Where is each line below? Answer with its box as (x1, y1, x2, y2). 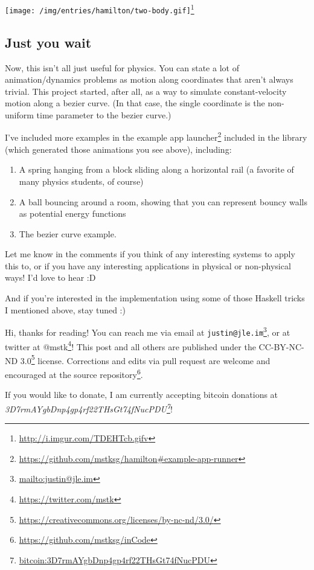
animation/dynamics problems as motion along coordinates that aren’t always (5, 73, 293, 86)
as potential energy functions (19, 207, 126, 220)
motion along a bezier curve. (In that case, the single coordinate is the (5, 97, 265, 109)
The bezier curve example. (19, 227, 117, 240)
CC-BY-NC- (258, 340, 304, 353)
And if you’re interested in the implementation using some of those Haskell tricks (5, 292, 305, 304)
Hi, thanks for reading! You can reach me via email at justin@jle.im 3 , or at (5, 324, 290, 338)
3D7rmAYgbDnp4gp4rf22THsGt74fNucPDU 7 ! (5, 400, 173, 415)
